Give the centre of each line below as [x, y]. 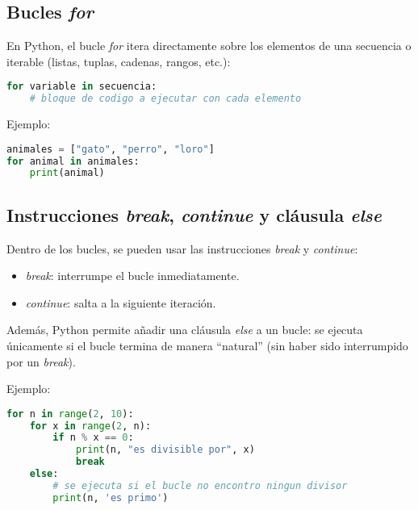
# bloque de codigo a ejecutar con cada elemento [165, 99]
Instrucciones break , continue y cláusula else [194, 214]
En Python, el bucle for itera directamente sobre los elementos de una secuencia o [209, 46]
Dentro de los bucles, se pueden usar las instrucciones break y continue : [182, 248]
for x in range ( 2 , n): [90, 426]
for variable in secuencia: [82, 87]
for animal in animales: [73, 161]
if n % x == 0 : [93, 438]
